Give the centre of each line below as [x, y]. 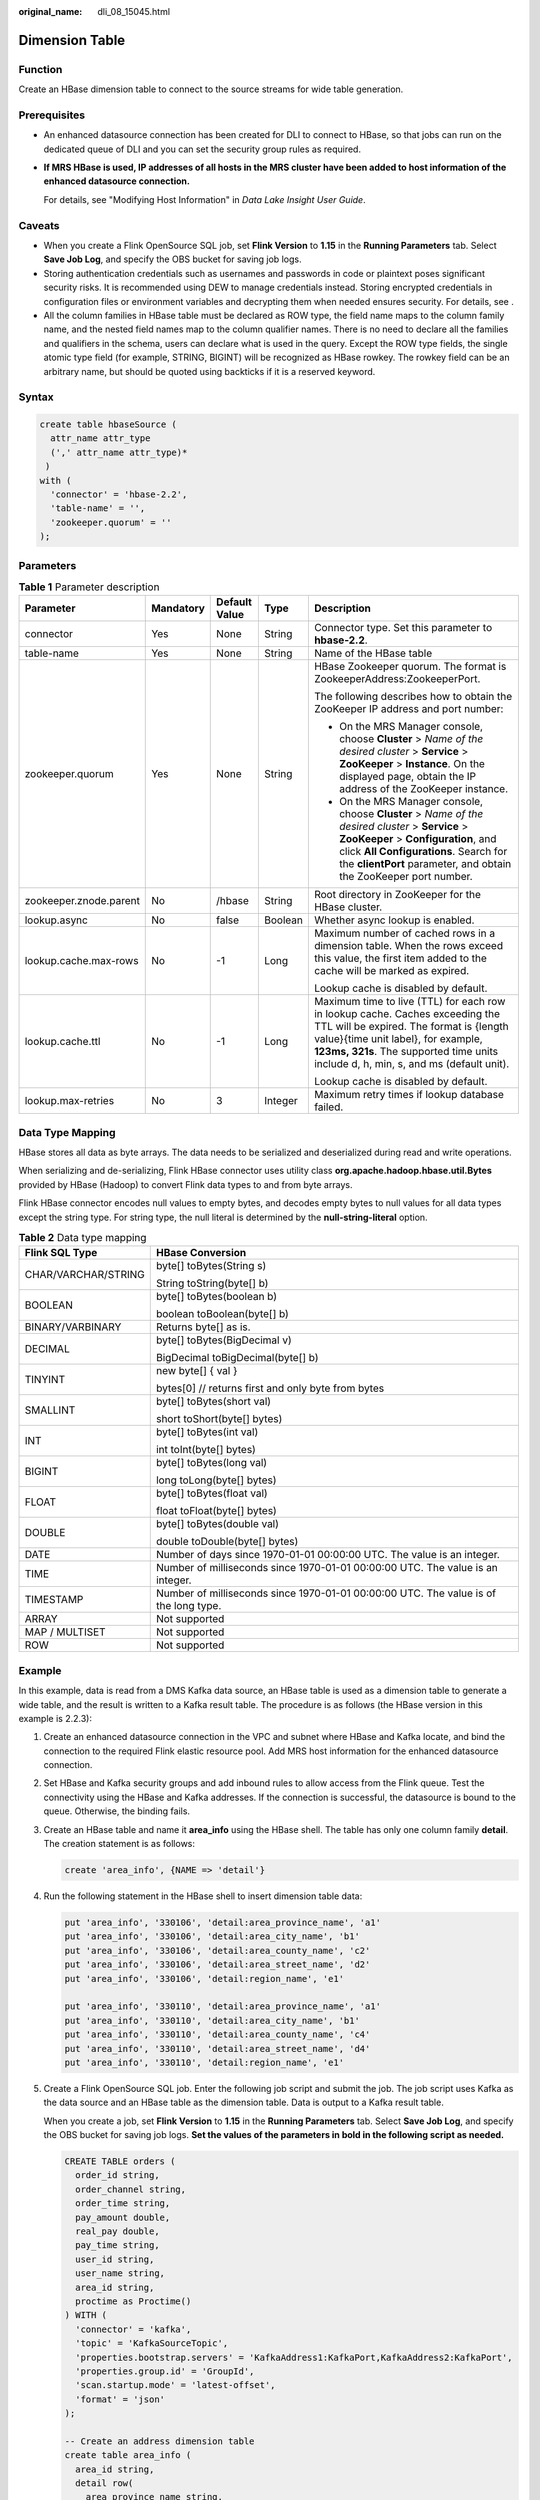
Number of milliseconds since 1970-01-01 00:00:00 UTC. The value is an [327, 1568]
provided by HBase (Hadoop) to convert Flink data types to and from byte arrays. [185, 1184]
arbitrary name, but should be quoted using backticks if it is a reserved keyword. [209, 371]
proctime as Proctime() [133, 2301]
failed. [328, 1107]
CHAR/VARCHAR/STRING [84, 1275]
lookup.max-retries [69, 1101]
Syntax [36, 397]
